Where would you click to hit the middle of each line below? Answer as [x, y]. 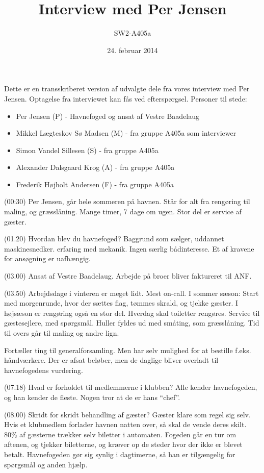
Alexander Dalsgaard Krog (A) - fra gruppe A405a [95, 167]
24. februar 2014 [133, 50]
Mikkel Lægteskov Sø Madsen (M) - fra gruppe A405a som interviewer [126, 133]
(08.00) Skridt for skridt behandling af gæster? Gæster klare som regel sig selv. [127, 414]
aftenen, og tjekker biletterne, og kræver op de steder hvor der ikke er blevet [123, 444]
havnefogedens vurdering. [44, 370]
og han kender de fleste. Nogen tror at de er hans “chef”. [92, 397]
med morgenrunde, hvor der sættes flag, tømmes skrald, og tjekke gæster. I [121, 303]
